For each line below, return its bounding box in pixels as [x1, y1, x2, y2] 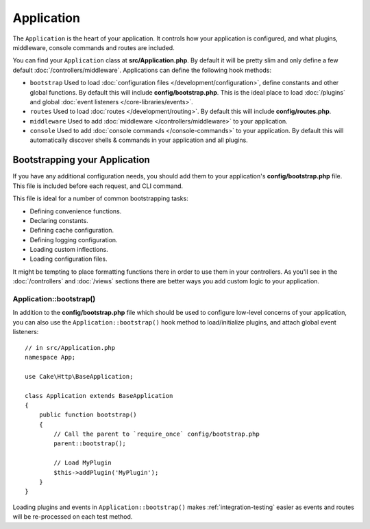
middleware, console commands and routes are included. [12, 43, 175, 51]
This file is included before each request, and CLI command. [12, 182, 184, 190]
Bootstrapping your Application [12, 154, 150, 166]
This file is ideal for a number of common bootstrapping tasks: [12, 194, 188, 202]
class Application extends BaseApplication [25, 392, 173, 399]
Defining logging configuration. [29, 235, 118, 244]
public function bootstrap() [38, 411, 137, 419]
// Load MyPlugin [53, 459, 112, 467]
